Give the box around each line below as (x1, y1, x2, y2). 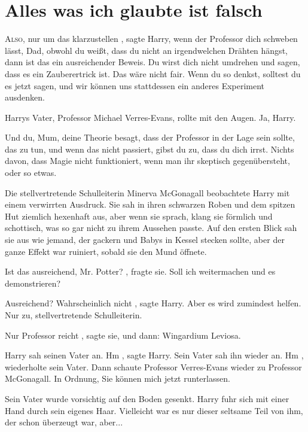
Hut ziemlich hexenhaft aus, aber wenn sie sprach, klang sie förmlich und (5, 209, 273, 222)
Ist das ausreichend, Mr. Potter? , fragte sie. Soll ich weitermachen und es (5, 265, 276, 278)
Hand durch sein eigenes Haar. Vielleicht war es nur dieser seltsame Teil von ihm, (5, 404, 303, 416)
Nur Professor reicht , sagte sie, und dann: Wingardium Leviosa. (5, 328, 241, 341)
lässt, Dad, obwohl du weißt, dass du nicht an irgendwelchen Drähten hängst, (5, 44, 288, 56)
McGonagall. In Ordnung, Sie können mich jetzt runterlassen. (5, 372, 230, 385)
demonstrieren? (5, 276, 61, 289)
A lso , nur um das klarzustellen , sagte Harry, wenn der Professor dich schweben (5, 32, 298, 45)
